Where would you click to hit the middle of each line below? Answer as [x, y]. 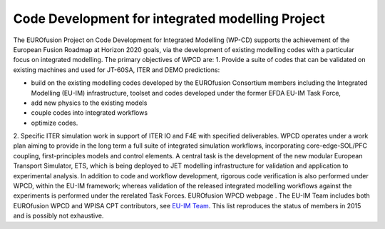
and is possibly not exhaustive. [58, 216]
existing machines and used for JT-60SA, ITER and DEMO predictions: [117, 70]
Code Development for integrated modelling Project [169, 19]
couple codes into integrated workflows [89, 113]
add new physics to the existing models [89, 103]
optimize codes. [55, 123]
